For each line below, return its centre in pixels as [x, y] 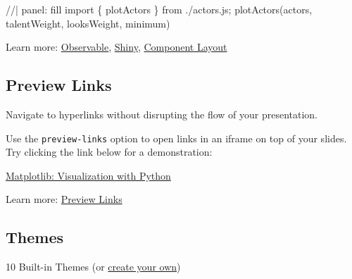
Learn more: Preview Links [64, 199]
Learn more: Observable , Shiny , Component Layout [117, 47]
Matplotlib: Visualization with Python [88, 175]
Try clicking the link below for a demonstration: [109, 152]
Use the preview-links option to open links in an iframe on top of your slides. [176, 138]
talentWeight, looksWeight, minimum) [88, 23]
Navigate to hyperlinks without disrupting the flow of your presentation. [162, 114]
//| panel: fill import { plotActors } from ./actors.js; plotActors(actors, [159, 9]
